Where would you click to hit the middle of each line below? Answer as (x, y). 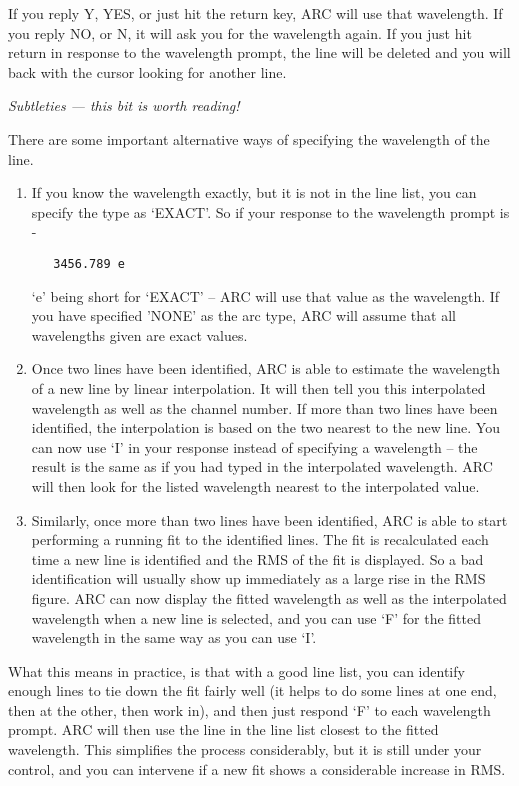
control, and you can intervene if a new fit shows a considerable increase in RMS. (257, 768)
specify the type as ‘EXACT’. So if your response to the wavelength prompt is (270, 211)
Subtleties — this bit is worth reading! (124, 105)
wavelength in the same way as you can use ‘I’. (174, 637)
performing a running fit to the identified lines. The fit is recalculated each (260, 539)
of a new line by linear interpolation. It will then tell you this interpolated (258, 387)
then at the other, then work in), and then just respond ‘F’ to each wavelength (249, 709)
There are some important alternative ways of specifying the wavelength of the (249, 138)
